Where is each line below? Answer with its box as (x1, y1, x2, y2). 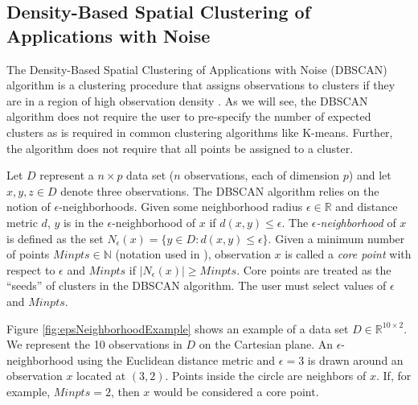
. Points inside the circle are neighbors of (165, 367, 367, 384)
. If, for (376, 367, 412, 384)
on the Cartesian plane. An (199, 336, 333, 353)
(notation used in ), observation (115, 246, 271, 262)
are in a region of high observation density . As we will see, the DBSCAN (6, 92, 368, 109)
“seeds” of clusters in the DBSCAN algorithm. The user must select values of (6, 277, 387, 294)
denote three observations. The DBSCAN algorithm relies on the (60, 182, 379, 199)
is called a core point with (285, 246, 412, 262)
